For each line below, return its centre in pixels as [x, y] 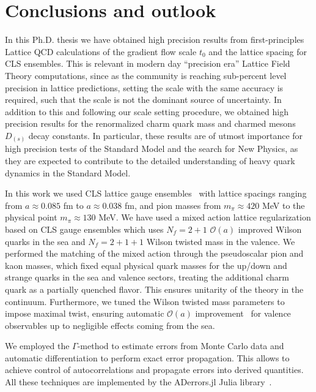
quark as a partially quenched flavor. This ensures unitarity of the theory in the [154, 289]
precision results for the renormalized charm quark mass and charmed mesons [150, 123]
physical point [31, 217]
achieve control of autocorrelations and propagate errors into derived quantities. [154, 370]
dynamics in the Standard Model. [68, 172]
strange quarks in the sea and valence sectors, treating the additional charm [147, 277]
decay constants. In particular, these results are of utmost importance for [166, 135]
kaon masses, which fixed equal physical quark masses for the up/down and [146, 265]
